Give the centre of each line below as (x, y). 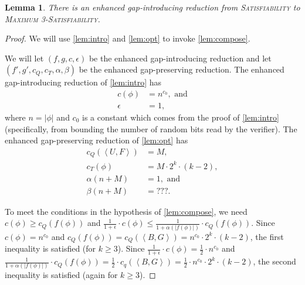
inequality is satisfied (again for (61, 275)
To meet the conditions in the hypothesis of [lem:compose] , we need (126, 211)
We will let (24, 58)
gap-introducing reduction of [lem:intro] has (83, 82)
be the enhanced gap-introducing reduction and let (180, 58)
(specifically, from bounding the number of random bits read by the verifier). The (151, 128)
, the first (267, 236)
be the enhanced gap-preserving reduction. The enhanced (182, 69)
